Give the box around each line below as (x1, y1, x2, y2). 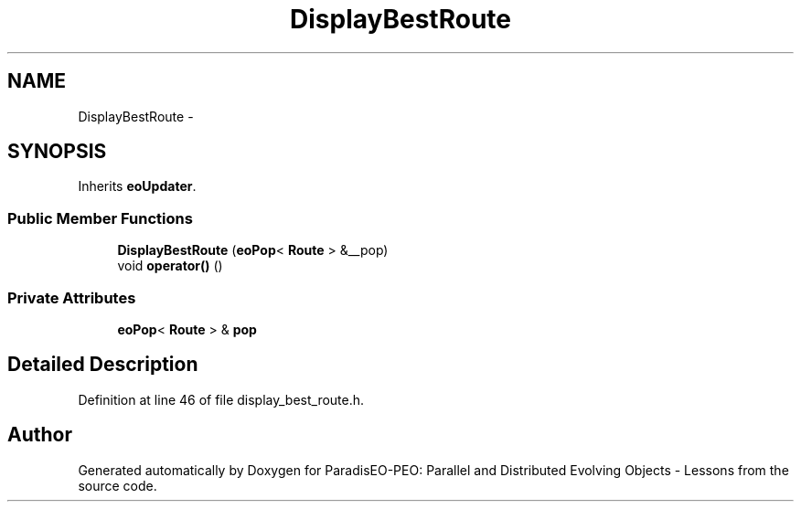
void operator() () (117, 258, 223, 274)
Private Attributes (7, 288, 136, 307)
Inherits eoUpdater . (78, 178, 197, 195)
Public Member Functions (7, 208, 193, 228)
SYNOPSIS (7, 140, 107, 164)
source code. (78, 477, 157, 493)
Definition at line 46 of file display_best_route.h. (78, 391, 365, 408)
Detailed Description (7, 353, 198, 376)
